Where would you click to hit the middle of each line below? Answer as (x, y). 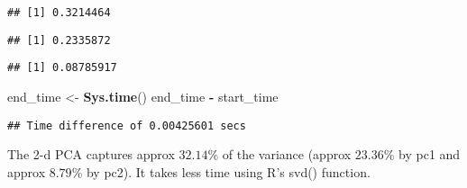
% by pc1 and (422, 154)
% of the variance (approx (279, 154)
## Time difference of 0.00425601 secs (127, 125)
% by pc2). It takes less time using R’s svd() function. (221, 171)
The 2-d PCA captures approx (91, 154)
